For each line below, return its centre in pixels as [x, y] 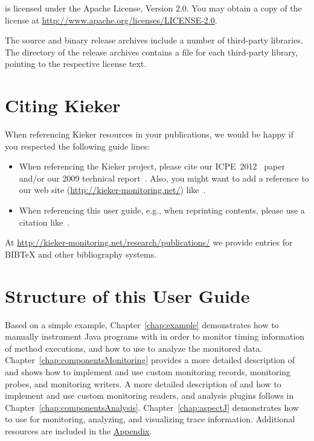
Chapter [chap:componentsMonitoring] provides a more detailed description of [150, 360]
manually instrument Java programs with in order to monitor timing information [155, 336]
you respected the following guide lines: [78, 146]
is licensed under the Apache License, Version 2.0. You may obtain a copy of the [153, 8]
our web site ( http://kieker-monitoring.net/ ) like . [112, 190]
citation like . [44, 222]
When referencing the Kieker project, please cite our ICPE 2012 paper [152, 166]
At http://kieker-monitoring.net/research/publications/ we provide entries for [149, 242]
